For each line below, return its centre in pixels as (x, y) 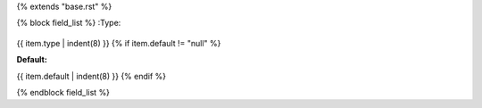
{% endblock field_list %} (63, 92)
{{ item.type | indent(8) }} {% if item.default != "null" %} (119, 43)
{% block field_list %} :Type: (69, 23)
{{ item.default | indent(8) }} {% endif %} (91, 76)
